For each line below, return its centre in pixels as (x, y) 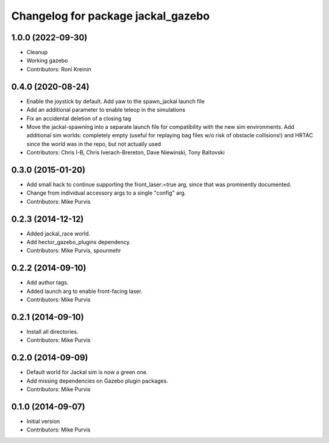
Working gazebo (47, 60)
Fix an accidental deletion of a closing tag (79, 118)
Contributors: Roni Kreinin (59, 69)
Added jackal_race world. (58, 233)
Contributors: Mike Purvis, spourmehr (74, 251)
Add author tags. (48, 283)
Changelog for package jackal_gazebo (111, 16)
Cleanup (37, 52)
